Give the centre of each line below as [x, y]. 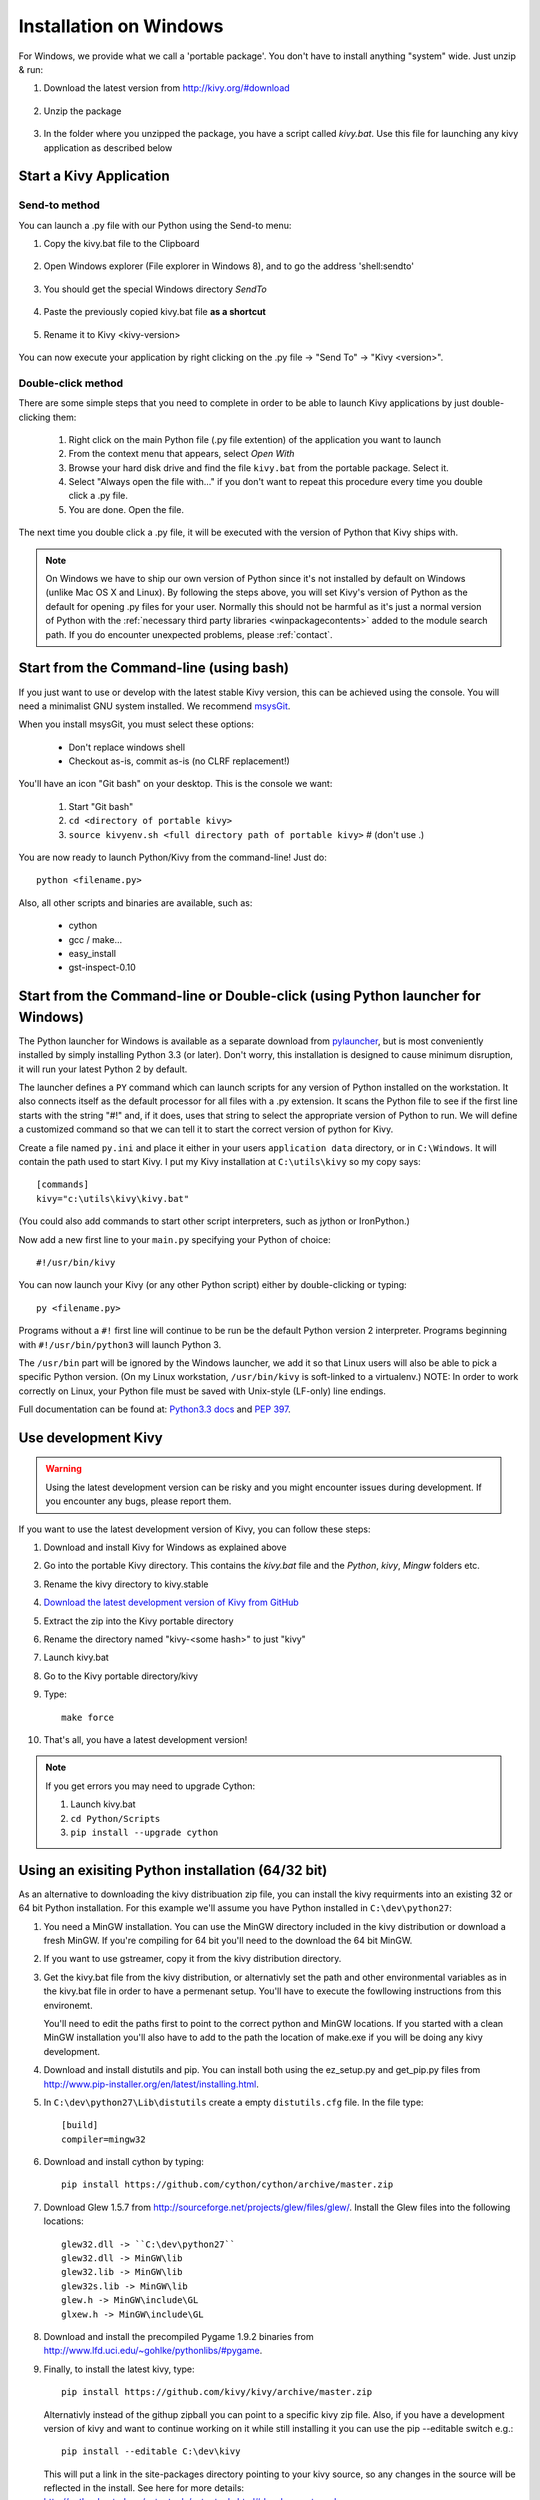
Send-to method [59, 205]
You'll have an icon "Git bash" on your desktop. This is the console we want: [175, 784]
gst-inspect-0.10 [102, 967]
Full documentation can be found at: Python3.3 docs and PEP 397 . [154, 1409]
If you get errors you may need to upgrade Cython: [150, 1786]
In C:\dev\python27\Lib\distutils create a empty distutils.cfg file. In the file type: [233, 2102]
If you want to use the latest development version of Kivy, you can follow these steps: [194, 1529]
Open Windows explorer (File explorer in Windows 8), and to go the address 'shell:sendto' [229, 266]
